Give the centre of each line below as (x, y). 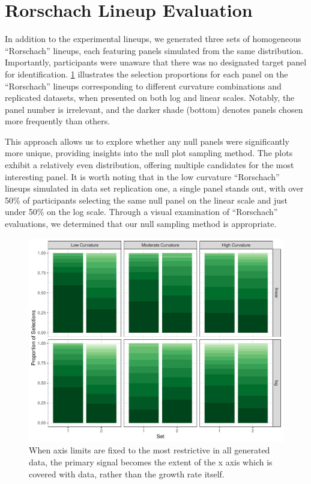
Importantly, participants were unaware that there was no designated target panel (156, 62)
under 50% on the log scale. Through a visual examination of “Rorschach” (141, 212)
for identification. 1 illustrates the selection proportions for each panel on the (146, 74)
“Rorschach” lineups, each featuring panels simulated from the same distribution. (154, 50)
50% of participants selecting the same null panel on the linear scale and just (146, 200)
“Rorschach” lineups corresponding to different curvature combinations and (143, 86)
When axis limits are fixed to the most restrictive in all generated (149, 450)
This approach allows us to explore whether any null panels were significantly (147, 141)
